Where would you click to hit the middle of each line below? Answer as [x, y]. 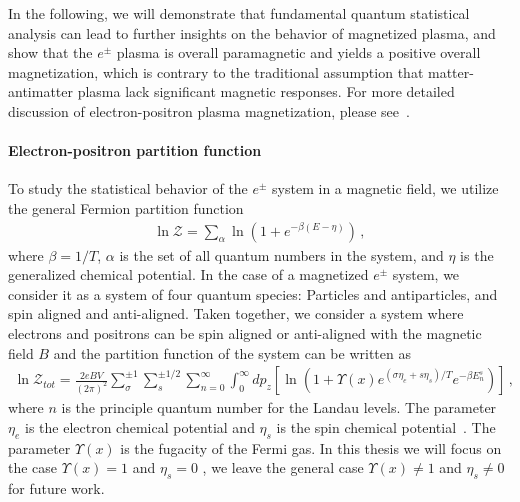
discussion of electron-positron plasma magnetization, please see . [209, 110]
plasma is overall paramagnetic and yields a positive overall [298, 52]
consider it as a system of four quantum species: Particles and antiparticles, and [253, 293]
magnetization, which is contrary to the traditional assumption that [216, 71]
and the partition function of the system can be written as [232, 352]
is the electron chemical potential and [139, 426]
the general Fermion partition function [126, 207]
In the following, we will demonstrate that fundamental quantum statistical [239, 13]
